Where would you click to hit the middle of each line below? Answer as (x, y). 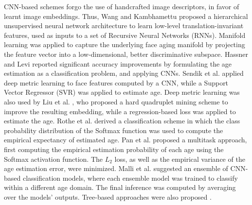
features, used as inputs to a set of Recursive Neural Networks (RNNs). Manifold (125, 35)
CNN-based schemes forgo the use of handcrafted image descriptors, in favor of (122, 6)
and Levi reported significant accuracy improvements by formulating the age (118, 63)
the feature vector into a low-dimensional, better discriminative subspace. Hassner (126, 54)
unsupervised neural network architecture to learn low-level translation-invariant (124, 26)
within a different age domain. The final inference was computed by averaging (120, 187)
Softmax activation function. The (54, 159)
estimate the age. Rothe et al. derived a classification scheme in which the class (122, 121)
